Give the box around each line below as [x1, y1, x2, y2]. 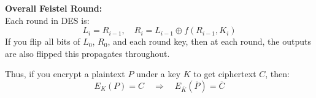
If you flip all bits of [5, 35, 80, 48]
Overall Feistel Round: [5, 2, 102, 14]
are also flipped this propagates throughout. [5, 47, 170, 59]
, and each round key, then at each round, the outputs [107, 35, 311, 48]
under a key [136, 67, 181, 80]
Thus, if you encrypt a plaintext [5, 67, 125, 80]
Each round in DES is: [5, 13, 90, 26]
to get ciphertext [193, 67, 256, 80]
